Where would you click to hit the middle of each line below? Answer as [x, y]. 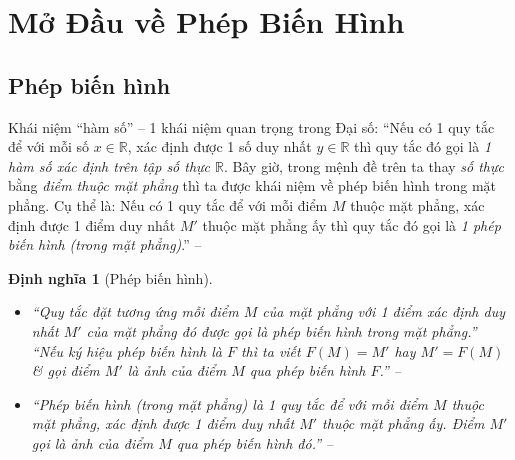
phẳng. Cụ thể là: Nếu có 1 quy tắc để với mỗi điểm [168, 204]
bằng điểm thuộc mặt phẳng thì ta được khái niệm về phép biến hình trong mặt [252, 185]
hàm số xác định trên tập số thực [109, 165]
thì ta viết [270, 350]
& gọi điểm [65, 370]
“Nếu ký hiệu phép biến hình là [126, 350]
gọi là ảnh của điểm [92, 442]
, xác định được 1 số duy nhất [219, 146]
